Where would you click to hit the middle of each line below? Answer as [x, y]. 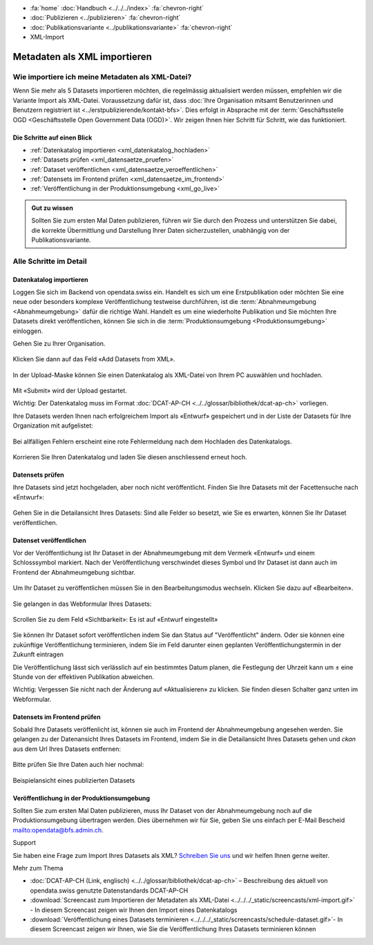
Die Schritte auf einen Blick [52, 137]
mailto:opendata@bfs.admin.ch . [58, 830]
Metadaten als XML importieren [82, 56]
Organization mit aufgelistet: [53, 426]
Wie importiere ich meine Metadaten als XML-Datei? [102, 77]
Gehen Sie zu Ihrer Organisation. [59, 343]
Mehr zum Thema [38, 868]
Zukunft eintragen [38, 655]
